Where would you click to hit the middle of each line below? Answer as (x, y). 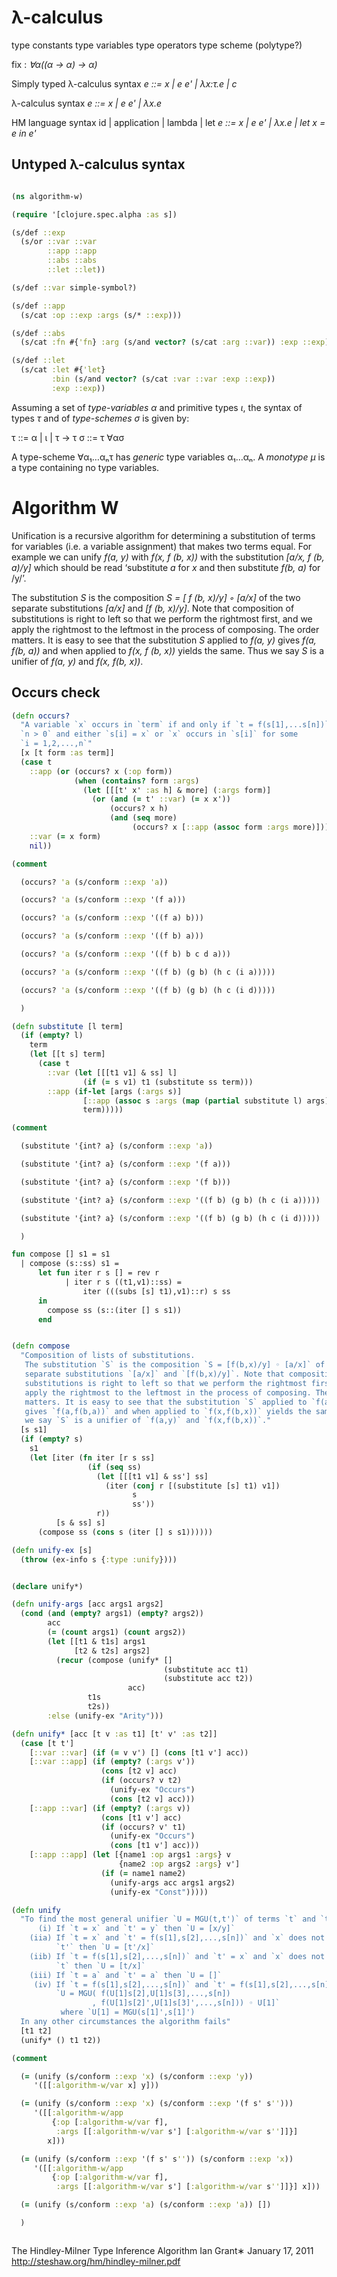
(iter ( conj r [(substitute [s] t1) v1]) (193, 1486)
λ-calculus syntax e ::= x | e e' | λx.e (86, 103)
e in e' (24, 133)
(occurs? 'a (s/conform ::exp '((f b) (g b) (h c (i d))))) (148, 990)
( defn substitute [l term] (67, 1026)
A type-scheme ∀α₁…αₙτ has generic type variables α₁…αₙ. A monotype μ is (168, 457)
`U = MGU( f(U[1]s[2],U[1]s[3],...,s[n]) (143, 1994)
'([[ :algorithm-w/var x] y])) (96, 2086)
